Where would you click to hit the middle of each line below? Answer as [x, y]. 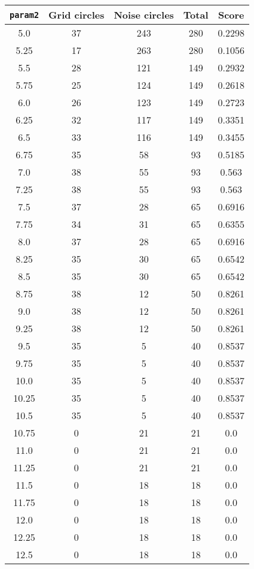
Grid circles [76, 15]
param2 [25, 15]
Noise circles [144, 15]
